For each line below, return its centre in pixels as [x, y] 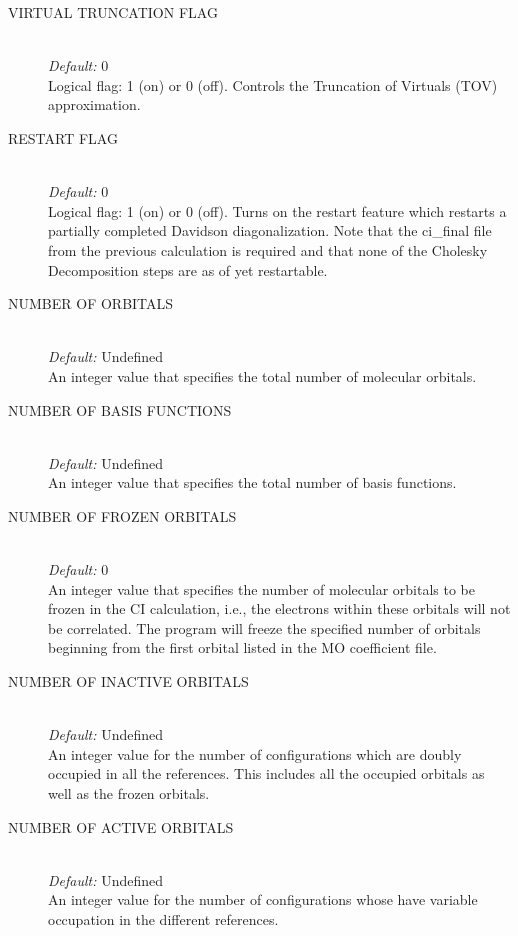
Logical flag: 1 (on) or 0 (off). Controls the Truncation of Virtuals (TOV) [273, 84]
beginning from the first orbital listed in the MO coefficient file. [242, 647]
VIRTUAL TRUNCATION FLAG [113, 12]
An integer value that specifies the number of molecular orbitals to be [261, 588]
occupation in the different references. [163, 918]
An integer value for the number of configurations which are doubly [255, 753]
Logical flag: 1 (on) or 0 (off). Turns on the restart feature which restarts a [277, 210]
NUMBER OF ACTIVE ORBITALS [121, 826]
